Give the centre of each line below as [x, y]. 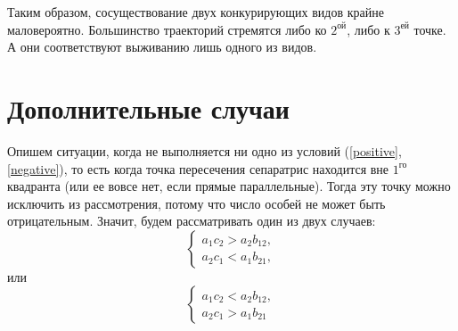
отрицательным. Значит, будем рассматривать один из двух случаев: [192, 221]
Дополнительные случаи [148, 108]
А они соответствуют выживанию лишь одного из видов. [162, 47]
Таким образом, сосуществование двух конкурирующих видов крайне [196, 12]
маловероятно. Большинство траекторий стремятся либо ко [167, 29]
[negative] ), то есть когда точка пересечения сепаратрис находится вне [198, 168]
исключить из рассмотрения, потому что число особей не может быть [196, 203]
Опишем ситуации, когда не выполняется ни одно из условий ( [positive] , [204, 150]
